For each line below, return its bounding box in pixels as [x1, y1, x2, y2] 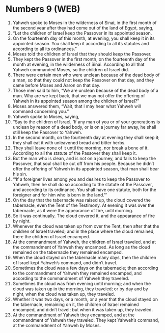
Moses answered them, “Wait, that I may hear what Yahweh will [12, 103, 141, 109]
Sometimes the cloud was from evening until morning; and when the [12, 280, 151, 286]
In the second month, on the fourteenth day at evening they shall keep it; [12, 134, 160, 140]
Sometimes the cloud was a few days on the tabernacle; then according [12, 265, 159, 271]
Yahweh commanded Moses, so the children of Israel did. [12, 66, 129, 72]
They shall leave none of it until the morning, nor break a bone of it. [12, 145, 149, 151]
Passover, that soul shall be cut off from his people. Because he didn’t [12, 161, 154, 166]
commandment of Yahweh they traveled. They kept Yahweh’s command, [12, 317, 159, 323]
